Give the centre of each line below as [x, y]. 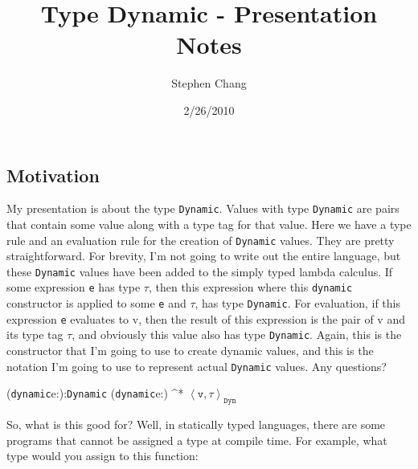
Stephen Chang [209, 83]
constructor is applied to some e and [96, 303]
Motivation [53, 175]
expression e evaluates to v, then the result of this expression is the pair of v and [206, 318]
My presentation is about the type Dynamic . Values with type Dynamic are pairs [203, 208]
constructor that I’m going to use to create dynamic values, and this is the [190, 351]
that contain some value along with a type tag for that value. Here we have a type [209, 224]
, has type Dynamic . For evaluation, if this [297, 303]
